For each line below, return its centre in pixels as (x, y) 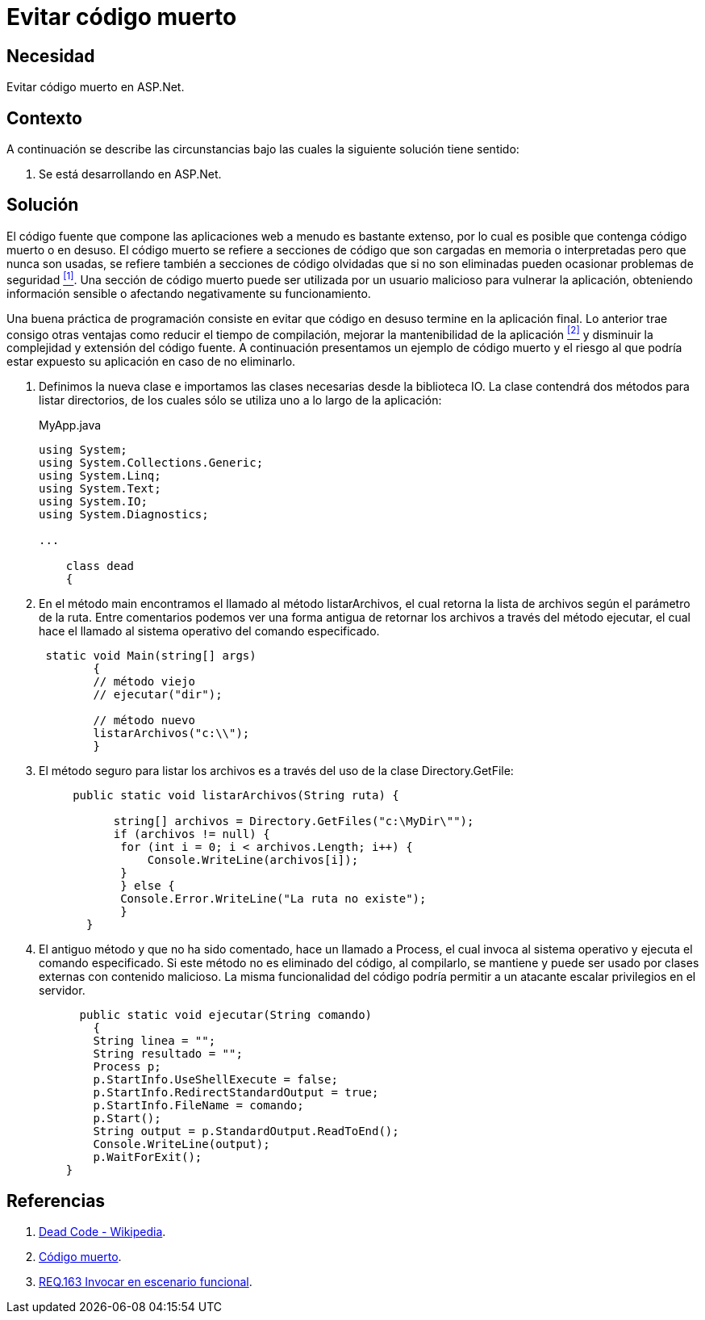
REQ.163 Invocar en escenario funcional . (146, 1282)
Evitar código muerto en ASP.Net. (96, 87)
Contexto (44, 118)
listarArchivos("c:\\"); (171, 733)
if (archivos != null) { (192, 834)
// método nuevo (144, 721)
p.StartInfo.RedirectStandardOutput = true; (236, 1093)
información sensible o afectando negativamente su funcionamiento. (189, 293)
